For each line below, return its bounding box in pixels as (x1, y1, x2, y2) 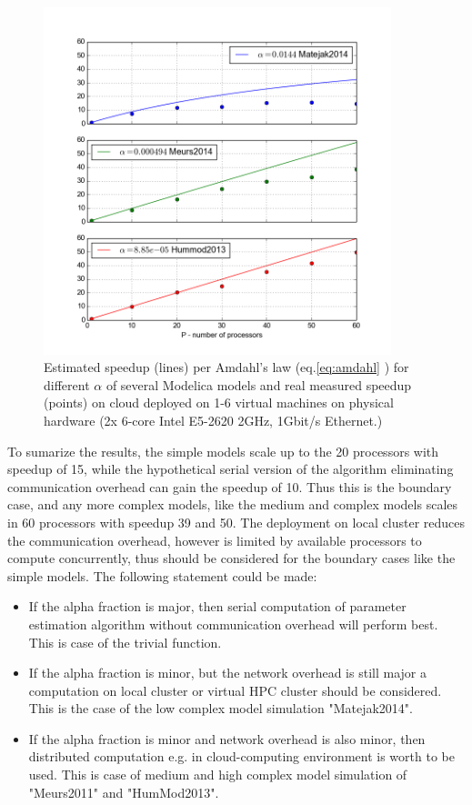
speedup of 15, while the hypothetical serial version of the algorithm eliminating (7, 459, 454, 478)
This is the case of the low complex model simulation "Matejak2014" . (28, 699, 413, 718)
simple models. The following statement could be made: (7, 566, 317, 585)
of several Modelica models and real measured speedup (105, 375, 412, 394)
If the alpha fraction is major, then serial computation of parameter (28, 597, 407, 616)
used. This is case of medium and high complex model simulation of (28, 765, 407, 784)
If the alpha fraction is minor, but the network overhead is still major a (28, 663, 427, 682)
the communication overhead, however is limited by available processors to (7, 530, 422, 549)
